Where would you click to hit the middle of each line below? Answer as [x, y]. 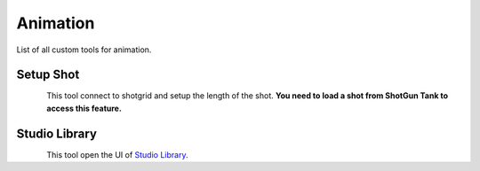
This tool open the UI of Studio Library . [117, 154]
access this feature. [84, 108]
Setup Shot [48, 75]
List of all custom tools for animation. [84, 50]
